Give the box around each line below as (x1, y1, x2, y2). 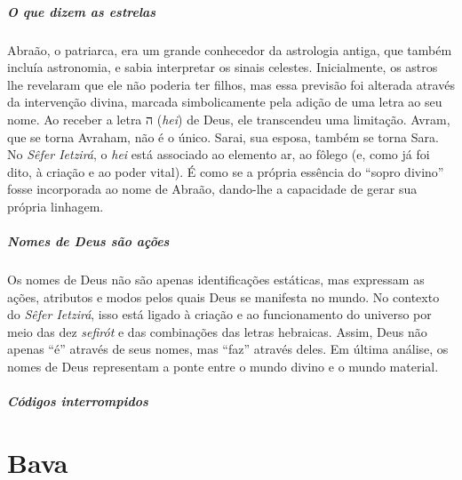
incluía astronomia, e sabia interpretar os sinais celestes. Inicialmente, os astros (7, 58, 438, 76)
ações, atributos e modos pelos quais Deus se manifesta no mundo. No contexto (7, 287, 440, 306)
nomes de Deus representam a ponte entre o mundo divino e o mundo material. (7, 357, 439, 376)
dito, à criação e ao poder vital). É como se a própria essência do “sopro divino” (7, 162, 444, 180)
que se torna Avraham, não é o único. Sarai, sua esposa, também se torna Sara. (7, 127, 439, 146)
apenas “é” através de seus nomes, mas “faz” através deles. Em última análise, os (7, 340, 449, 358)
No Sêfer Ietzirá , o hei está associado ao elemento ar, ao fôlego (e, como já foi (7, 145, 430, 164)
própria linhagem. (7, 196, 104, 215)
